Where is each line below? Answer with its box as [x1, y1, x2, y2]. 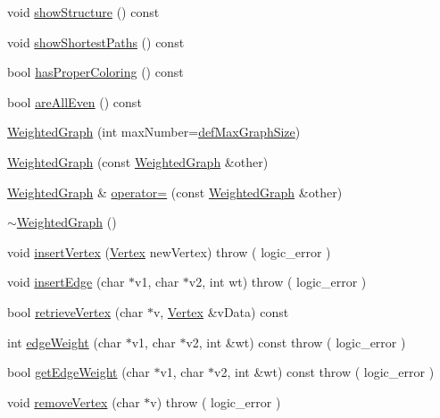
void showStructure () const [7, 3, 160, 21]
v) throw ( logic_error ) [150, 392, 281, 411]
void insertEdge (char [7, 272, 125, 291]
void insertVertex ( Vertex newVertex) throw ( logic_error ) [7, 242, 331, 261]
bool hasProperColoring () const [7, 63, 184, 81]
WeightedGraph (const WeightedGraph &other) [7, 152, 269, 171]
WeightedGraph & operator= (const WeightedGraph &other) [7, 182, 343, 201]
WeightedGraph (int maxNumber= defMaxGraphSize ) [7, 122, 301, 141]
